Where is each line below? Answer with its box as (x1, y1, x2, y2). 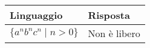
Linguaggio (10, 8, 63, 22)
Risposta (88, 8, 130, 22)
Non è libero (88, 26, 140, 40)
